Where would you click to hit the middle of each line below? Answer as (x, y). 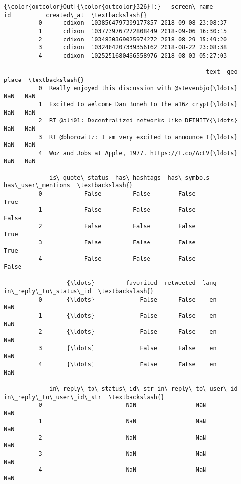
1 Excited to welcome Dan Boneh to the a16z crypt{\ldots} (138, 104)
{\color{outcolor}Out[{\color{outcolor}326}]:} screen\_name (109, 7)
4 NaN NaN (122, 470)
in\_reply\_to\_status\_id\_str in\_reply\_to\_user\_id (143, 389)
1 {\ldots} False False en (128, 315)
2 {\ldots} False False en (128, 332)
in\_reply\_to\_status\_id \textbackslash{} (79, 291)
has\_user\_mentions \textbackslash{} (68, 186)
